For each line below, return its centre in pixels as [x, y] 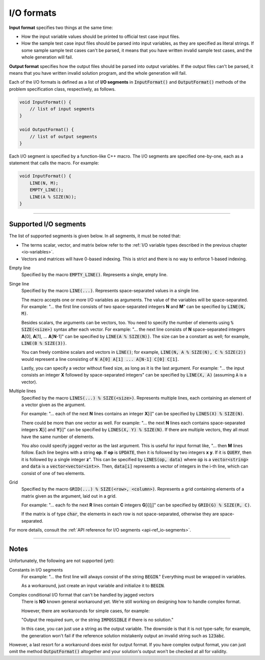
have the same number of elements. [58, 437]
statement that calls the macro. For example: [54, 163]
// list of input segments [62, 109]
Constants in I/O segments [36, 570]
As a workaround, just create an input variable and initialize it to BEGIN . [93, 586]
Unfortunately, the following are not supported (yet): [62, 561]
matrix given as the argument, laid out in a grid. [69, 496]
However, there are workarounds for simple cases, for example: [85, 611]
